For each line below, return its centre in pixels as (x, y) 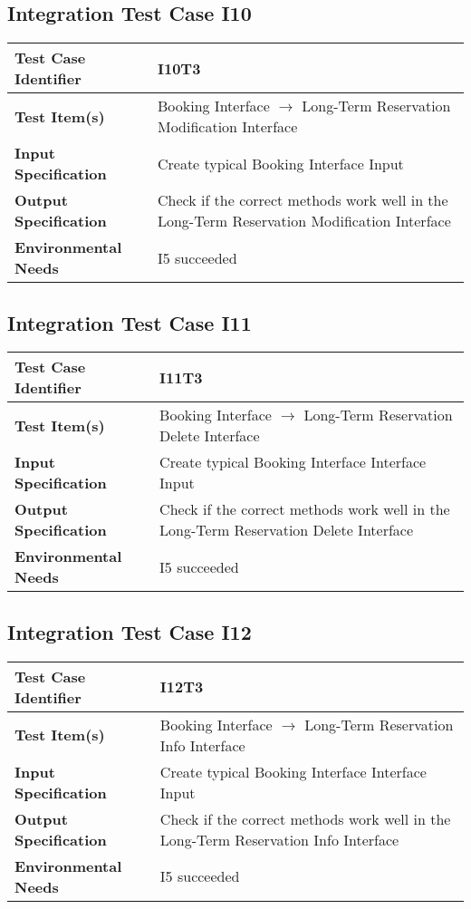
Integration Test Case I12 (130, 631)
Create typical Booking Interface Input (280, 163)
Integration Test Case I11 (130, 322)
